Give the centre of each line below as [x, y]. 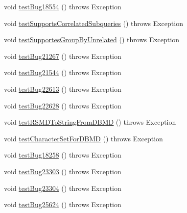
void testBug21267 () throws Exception [63, 56]
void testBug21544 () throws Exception [63, 72]
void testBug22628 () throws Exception [63, 105]
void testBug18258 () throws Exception [63, 155]
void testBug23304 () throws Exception [63, 188]
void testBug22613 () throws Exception [63, 89]
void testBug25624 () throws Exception [63, 204]
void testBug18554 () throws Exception [63, 6]
